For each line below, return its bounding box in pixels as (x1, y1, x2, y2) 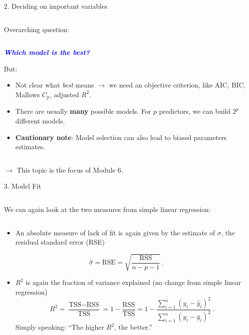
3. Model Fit (4, 181, 41, 191)
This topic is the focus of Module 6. (17, 164, 123, 175)
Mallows (15, 89, 40, 99)
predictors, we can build (159, 106, 231, 116)
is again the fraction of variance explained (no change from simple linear (25, 277, 241, 287)
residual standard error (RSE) (15, 237, 105, 247)
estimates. (15, 141, 45, 152)
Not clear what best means (15, 80, 94, 90)
